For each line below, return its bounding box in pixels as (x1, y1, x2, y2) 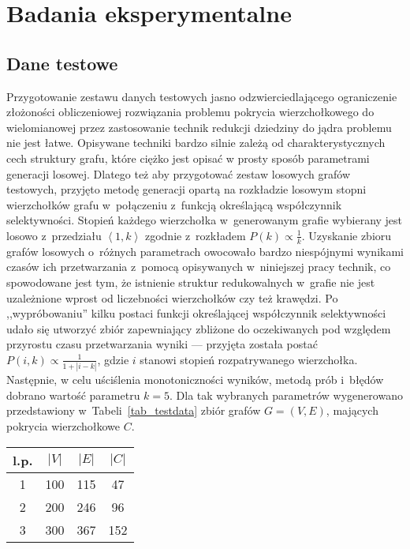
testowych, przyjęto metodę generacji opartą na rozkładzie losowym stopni (6, 181, 367, 197)
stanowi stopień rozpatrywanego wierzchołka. (140, 351, 358, 367)
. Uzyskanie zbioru (301, 227, 392, 243)
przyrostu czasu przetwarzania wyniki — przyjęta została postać (6, 336, 318, 352)
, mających (326, 402, 378, 419)
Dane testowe (6, 51, 118, 75)
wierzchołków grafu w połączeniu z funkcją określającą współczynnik (6, 196, 342, 212)
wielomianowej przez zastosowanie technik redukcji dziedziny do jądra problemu (6, 118, 392, 135)
